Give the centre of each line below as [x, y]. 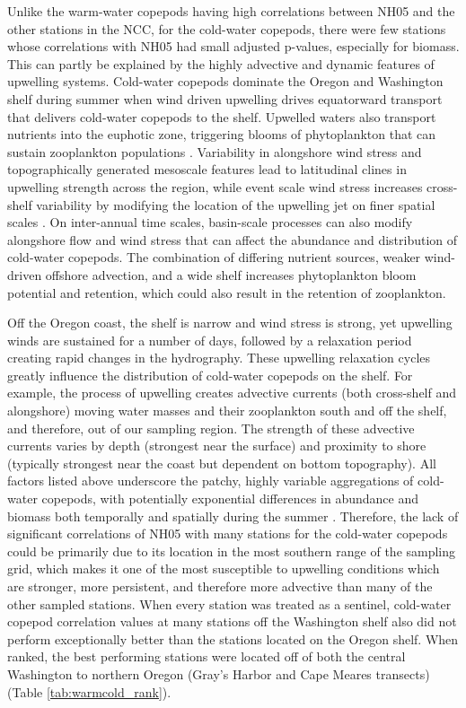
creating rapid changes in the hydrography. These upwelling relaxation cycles [219, 358]
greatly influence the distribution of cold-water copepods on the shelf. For [210, 375]
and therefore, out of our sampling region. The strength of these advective [211, 428]
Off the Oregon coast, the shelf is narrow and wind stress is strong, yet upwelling [230, 323]
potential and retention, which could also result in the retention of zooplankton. [227, 292]
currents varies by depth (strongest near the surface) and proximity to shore [217, 446]
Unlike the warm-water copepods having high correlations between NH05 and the [231, 11]
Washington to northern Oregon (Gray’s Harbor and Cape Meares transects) [219, 673]
